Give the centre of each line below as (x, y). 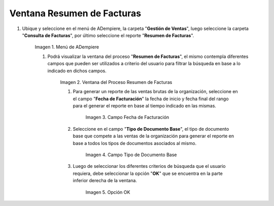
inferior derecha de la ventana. (105, 181)
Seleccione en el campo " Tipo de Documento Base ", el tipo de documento (151, 129)
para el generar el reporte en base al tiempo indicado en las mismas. (145, 106)
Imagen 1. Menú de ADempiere (67, 47)
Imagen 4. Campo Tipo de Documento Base (131, 155)
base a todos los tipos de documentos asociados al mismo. (135, 143)
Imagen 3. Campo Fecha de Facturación (127, 117)
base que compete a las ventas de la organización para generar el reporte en (153, 136)
